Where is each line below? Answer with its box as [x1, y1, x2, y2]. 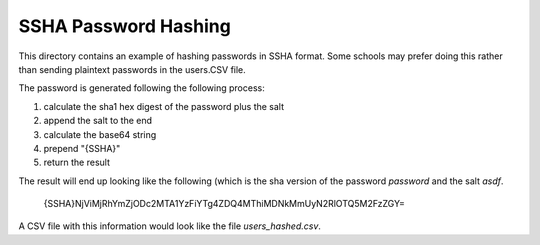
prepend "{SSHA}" [43, 142, 121, 154]
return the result [43, 156, 110, 169]
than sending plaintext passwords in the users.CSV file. [18, 63, 247, 75]
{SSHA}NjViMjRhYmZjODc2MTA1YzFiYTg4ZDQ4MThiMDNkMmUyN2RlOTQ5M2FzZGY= [43, 198, 405, 210]
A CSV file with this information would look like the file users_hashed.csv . [18, 220, 322, 232]
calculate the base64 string [43, 128, 157, 140]
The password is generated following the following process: [18, 82, 265, 94]
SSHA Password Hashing [18, 15, 232, 37]
